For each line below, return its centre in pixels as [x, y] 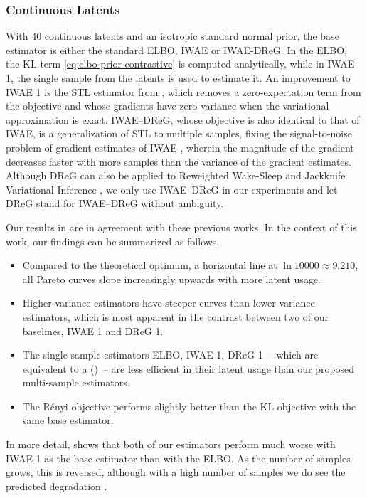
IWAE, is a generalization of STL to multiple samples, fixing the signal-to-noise [179, 133]
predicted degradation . [57, 486]
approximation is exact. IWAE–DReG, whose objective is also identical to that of [183, 119]
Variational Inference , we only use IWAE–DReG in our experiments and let [172, 189]
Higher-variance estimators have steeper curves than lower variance [169, 303]
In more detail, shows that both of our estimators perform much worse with [171, 444]
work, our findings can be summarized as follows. [113, 241]
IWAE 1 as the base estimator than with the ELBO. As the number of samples [178, 458]
